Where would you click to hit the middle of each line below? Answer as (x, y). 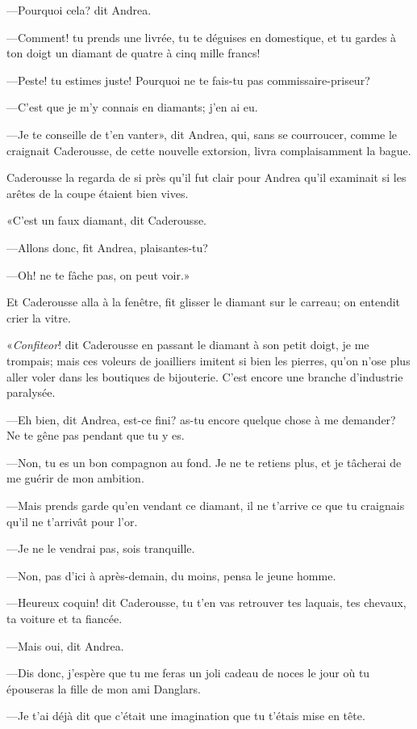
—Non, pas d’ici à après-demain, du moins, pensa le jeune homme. (171, 575)
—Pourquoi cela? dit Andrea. (79, 10)
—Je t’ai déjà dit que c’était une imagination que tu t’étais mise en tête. (186, 716)
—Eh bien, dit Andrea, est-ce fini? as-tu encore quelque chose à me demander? (201, 419)
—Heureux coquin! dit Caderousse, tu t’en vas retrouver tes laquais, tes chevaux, (206, 603)
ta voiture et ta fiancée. (65, 619)
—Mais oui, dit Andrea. (65, 645)
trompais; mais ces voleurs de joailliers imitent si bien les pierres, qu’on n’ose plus (208, 360)
